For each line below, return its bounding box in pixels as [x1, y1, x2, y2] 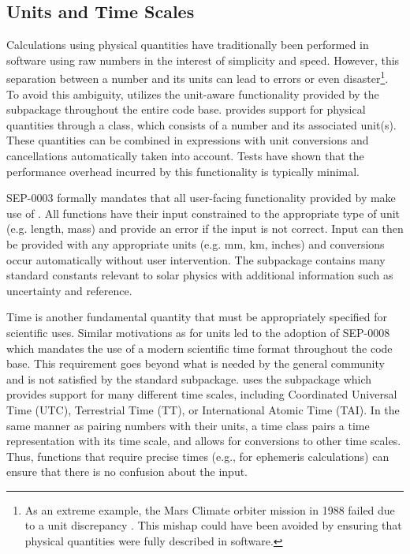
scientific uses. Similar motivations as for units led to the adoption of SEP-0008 [6, 324, 390, 340]
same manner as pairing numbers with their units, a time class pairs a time [6, 417, 370, 433]
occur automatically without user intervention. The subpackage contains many [6, 251, 386, 268]
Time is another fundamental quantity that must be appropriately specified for [6, 309, 388, 325]
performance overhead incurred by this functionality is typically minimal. [6, 163, 360, 179]
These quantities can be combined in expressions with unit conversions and [6, 132, 369, 148]
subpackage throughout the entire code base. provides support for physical [6, 101, 366, 118]
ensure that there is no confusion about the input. [6, 463, 248, 480]
